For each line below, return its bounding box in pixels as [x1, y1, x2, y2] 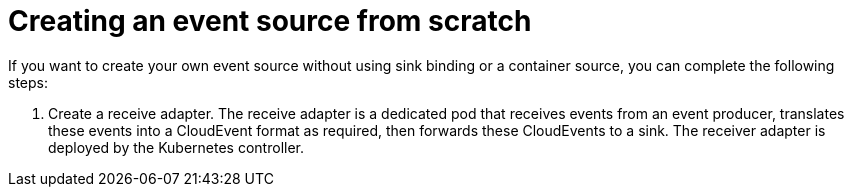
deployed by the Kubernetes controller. [48, 138, 304, 156]
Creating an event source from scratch [8, 4, 532, 38]
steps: [8, 73, 48, 91]
